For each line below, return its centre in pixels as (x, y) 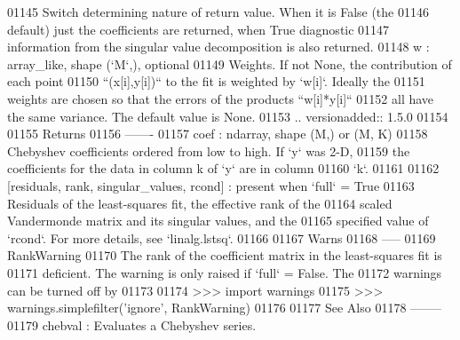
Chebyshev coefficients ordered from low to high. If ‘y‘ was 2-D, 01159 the (209, 150)
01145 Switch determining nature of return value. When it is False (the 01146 (218, 12)
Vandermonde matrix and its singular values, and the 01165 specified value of (218, 221)
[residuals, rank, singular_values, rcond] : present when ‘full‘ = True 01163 (211, 185)
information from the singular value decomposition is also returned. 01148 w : (218, 47)
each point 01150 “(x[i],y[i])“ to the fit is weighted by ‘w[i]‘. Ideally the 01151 (216, 81)
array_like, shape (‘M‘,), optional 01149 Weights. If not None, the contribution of (230, 63)
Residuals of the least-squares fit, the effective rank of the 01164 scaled (200, 203)
